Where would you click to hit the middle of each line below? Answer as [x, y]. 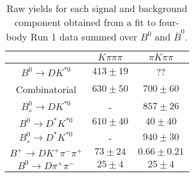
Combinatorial [46, 89]
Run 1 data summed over [84, 36]
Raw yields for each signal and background [97, 8]
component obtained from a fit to [85, 22]
